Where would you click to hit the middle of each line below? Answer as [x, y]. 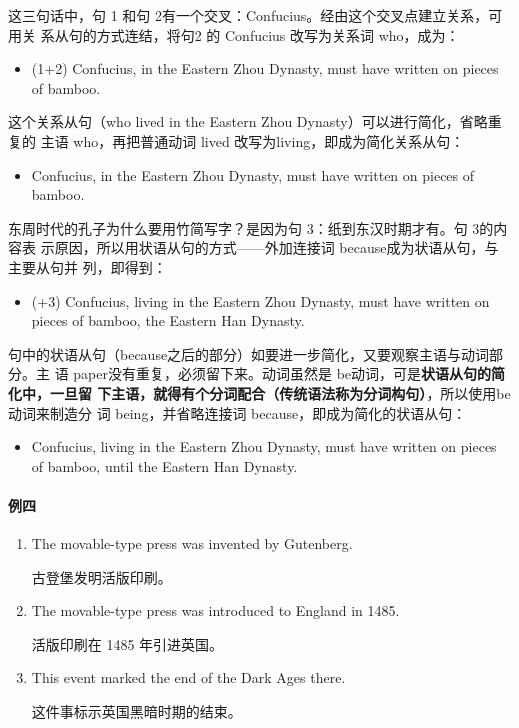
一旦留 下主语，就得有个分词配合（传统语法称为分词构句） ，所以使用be [280, 392]
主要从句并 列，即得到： [87, 266]
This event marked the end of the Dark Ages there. [188, 677]
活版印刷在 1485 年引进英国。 [127, 643]
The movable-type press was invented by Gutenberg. [192, 543]
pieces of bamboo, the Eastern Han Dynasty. [168, 320]
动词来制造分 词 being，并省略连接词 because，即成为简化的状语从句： [237, 412]
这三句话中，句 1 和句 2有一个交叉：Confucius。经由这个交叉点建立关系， [248, 15]
